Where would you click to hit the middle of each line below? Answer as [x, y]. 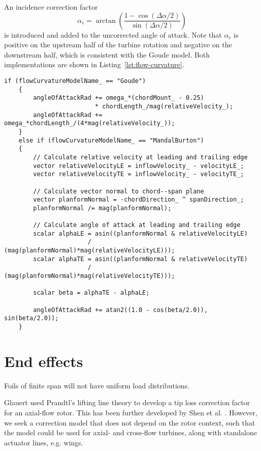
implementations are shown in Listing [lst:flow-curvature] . [94, 64]
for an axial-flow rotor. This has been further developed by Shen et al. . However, [131, 412]
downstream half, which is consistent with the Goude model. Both [107, 54]
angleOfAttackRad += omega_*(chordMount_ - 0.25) [119, 98]
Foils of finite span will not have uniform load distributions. [97, 385]
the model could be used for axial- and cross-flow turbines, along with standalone [130, 432]
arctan [106, 21]
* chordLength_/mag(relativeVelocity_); [164, 106]
